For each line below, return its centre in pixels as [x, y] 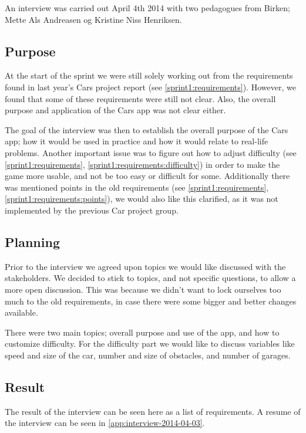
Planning [32, 241]
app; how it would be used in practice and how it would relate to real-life [137, 141]
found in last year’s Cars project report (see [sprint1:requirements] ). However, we [150, 87]
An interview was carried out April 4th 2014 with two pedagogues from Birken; [147, 8]
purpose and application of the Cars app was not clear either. [115, 110]
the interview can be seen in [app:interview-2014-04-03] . [105, 423]
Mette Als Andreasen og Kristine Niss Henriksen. [93, 19]
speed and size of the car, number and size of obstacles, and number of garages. [148, 355]
